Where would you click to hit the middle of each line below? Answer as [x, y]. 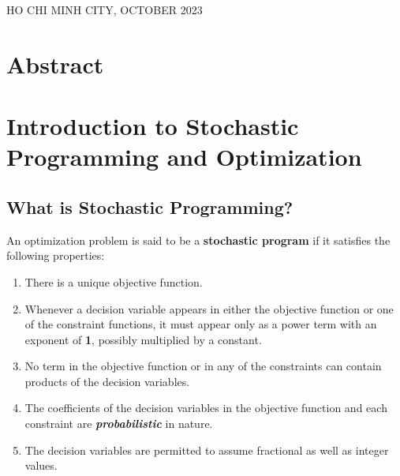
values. [41, 465]
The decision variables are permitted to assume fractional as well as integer [207, 450]
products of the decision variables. [107, 381]
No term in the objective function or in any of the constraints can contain [203, 366]
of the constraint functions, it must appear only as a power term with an [201, 324]
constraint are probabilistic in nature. [119, 424]
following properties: [56, 255]
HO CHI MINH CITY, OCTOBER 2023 [105, 9]
